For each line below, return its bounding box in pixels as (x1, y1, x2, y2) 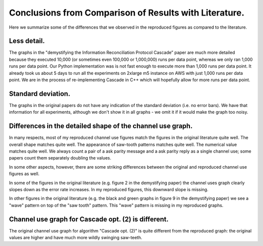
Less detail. (9, 37, 45, 45)
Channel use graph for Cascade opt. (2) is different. (9, 215, 169, 223)
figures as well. (9, 171, 40, 177)
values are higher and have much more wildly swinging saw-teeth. (9, 235, 142, 241)
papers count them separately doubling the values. (9, 155, 112, 161)
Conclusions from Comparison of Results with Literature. (9, 7, 244, 18)
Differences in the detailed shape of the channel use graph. (9, 122, 193, 130)
